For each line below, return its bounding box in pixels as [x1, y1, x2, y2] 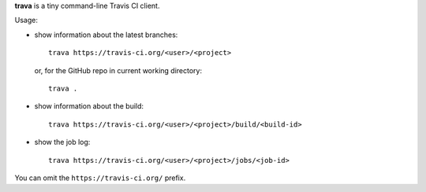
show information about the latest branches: [34, 30, 178, 39]
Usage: [14, 16, 39, 25]
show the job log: [34, 138, 91, 147]
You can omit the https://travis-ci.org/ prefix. [14, 173, 186, 183]
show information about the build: [34, 102, 144, 111]
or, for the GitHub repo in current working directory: [34, 65, 203, 75]
